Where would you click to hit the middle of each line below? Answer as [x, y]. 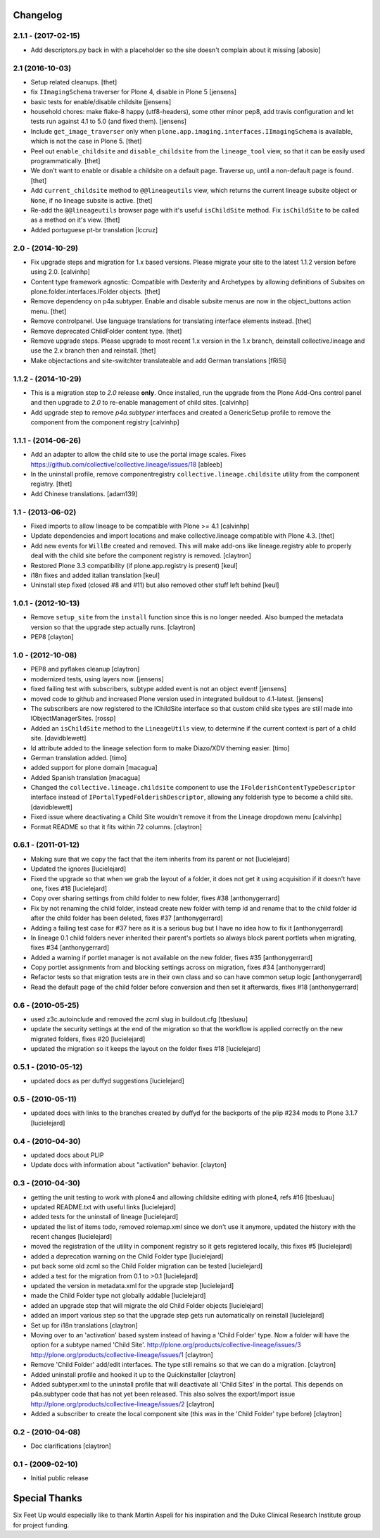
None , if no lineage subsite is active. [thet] [91, 200]
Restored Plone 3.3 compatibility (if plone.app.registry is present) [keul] [134, 565]
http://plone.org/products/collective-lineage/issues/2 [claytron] [122, 1404]
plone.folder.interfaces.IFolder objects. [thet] [96, 291]
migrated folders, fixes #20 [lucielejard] [88, 1039]
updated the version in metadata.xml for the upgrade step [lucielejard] [132, 1286]
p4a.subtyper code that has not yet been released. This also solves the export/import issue [163, 1394]
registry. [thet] [51, 484]
